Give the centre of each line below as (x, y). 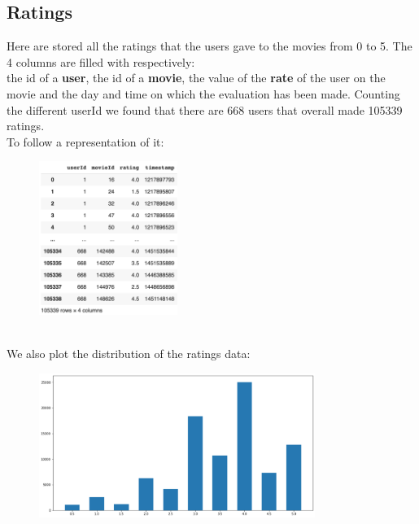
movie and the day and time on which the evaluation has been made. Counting (203, 93)
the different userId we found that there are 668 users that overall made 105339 (205, 109)
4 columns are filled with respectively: (101, 61)
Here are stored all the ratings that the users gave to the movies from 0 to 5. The (209, 46)
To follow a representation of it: (85, 141)
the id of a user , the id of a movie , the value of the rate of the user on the (196, 78)
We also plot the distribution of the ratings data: (129, 353)
